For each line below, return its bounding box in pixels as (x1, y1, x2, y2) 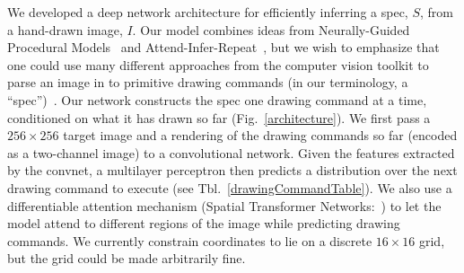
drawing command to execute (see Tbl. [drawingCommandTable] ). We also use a (7, 178, 452, 197)
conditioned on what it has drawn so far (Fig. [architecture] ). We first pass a (7, 108, 431, 127)
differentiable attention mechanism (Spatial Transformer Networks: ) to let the (7, 196, 442, 215)
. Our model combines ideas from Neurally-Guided (132, 20, 410, 39)
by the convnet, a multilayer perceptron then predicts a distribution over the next (7, 161, 458, 180)
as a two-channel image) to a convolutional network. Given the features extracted (7, 143, 455, 162)
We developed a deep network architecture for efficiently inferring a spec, (7, 3, 408, 21)
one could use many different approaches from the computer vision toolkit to (7, 55, 429, 74)
